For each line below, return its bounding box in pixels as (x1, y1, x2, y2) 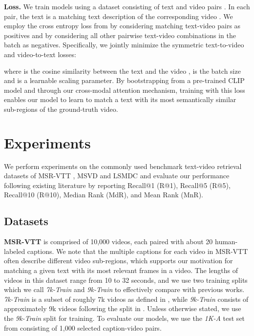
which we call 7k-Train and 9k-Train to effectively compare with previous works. (4, 284, 245, 294)
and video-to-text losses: (4, 49, 76, 59)
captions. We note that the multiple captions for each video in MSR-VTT (27, 246, 248, 256)
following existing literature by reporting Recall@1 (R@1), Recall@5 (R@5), (4, 180, 231, 190)
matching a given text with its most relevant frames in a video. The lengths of (4, 265, 238, 275)
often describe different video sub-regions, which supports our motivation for (4, 255, 233, 266)
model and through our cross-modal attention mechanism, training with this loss (4, 84, 245, 95)
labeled (4, 246, 25, 256)
